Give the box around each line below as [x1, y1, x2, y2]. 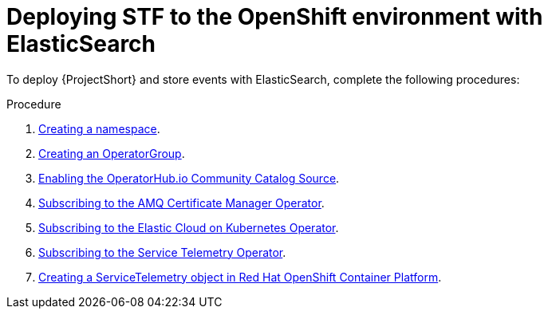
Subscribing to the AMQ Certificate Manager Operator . [38, 195, 325, 210]
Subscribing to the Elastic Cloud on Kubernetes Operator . [38, 220, 339, 234]
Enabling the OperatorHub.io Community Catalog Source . [38, 171, 340, 185]
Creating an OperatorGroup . [38, 146, 185, 160]
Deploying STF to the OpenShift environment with [6, 3, 543, 30]
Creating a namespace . [38, 121, 160, 136]
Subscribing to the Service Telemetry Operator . [38, 245, 286, 259]
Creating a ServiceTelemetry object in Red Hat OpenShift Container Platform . [38, 270, 442, 284]
